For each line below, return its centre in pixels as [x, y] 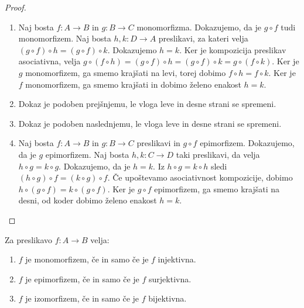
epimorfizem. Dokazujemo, [247, 143]
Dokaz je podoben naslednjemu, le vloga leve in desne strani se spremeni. [150, 123]
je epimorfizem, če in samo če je [82, 278]
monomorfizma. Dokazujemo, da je [199, 27]
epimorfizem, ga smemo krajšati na [217, 188]
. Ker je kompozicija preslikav [233, 49]
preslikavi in [158, 143]
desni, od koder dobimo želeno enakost [88, 200]
